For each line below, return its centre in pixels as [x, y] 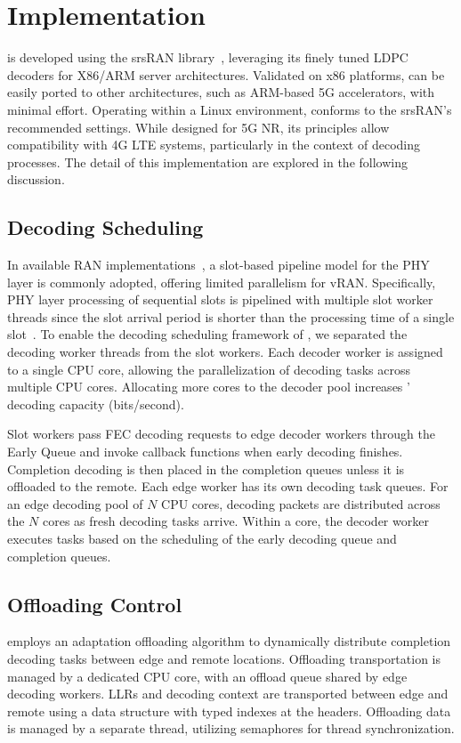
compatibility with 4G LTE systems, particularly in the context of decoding [214, 145]
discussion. [36, 179]
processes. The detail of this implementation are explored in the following [207, 162]
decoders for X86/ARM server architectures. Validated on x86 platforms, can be [226, 74]
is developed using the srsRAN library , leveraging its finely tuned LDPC [208, 57]
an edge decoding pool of [75, 503]
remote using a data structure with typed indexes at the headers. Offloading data [229, 711]
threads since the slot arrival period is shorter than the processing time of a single [231, 316]
